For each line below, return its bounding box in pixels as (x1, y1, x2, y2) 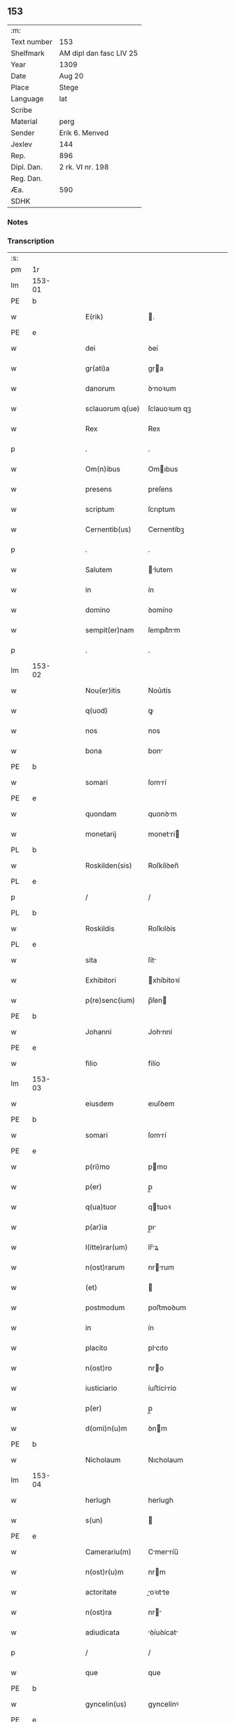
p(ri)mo (85, 1162, 111, 1172)
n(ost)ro (85, 1363, 113, 1373)
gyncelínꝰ (148, 1700, 179, 1709)
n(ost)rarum (85, 1263, 125, 1272)
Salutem (85, 565, 113, 575)
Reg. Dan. (10, 173, 43, 183)
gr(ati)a (85, 363, 110, 373)
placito (85, 1343, 108, 1353)
